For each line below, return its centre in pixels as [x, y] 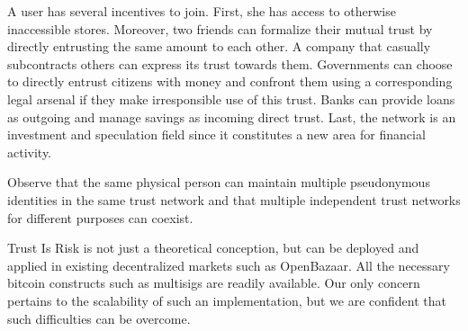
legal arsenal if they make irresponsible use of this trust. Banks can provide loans [231, 98]
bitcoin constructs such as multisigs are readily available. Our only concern [214, 283]
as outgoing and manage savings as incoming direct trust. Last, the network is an [232, 116]
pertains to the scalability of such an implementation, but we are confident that [227, 300]
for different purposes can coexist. [100, 217]
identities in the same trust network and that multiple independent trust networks [234, 199]
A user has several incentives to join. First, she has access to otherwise [202, 11]
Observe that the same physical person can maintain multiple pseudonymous [219, 182]
